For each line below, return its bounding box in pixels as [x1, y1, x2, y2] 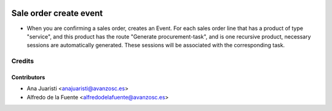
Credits [11, 57, 34, 66]
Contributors [11, 74, 45, 81]
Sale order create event [11, 8, 103, 18]
